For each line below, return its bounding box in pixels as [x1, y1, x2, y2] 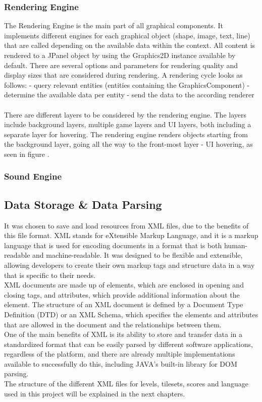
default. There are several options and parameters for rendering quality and [4, 60, 238, 70]
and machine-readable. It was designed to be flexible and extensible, [32, 250, 243, 260]
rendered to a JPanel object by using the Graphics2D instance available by [4, 50, 236, 60]
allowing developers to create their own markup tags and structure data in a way [4, 259, 255, 270]
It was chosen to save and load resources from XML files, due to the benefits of [4, 220, 249, 231]
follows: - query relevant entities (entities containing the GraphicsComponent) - [4, 79, 250, 90]
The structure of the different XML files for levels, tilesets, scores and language [4, 378, 248, 389]
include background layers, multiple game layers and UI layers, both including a [4, 119, 251, 130]
